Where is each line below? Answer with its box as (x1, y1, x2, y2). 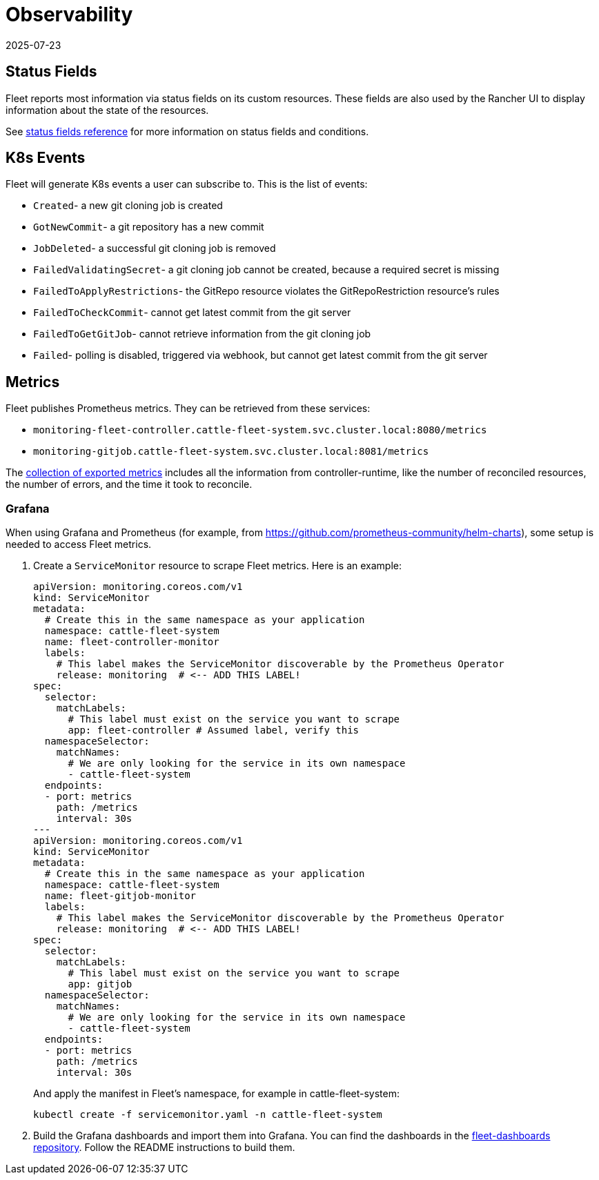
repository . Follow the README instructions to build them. (33, 1141, 295, 1154)
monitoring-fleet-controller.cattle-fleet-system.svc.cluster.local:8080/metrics (33, 424, 487, 436)
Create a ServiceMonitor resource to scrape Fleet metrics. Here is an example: (33, 560, 402, 572)
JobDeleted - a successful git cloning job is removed (33, 242, 276, 255)
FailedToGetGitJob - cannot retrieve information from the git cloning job (33, 328, 371, 340)
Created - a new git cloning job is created (33, 199, 223, 212)
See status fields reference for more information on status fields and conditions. (6, 125, 369, 137)
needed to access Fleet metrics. (6, 538, 152, 551)
